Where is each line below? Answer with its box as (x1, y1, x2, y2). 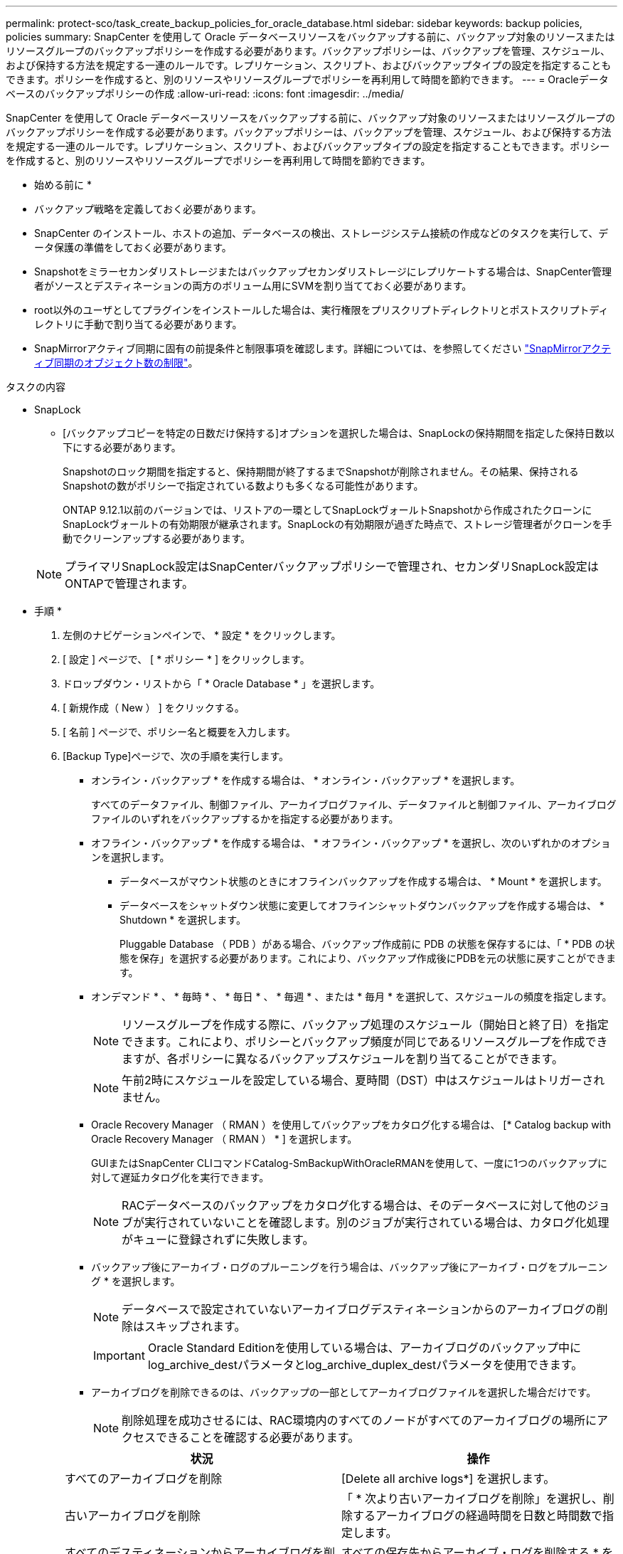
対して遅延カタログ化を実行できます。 (91, 1171, 270, 1183)
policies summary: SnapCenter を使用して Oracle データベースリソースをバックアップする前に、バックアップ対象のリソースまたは (6, 31, 615, 43)
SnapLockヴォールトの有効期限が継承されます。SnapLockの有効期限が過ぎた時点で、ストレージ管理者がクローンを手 (63, 518, 612, 530)
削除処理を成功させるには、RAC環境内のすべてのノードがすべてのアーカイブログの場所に (122, 1413, 597, 1427)
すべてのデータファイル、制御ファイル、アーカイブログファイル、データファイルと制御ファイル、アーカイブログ (91, 798, 617, 810)
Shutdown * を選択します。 (119, 914, 246, 926)
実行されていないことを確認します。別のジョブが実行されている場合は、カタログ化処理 (144, 1215, 609, 1230)
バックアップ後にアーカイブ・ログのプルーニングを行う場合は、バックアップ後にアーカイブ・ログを (91, 1261, 558, 1273)
